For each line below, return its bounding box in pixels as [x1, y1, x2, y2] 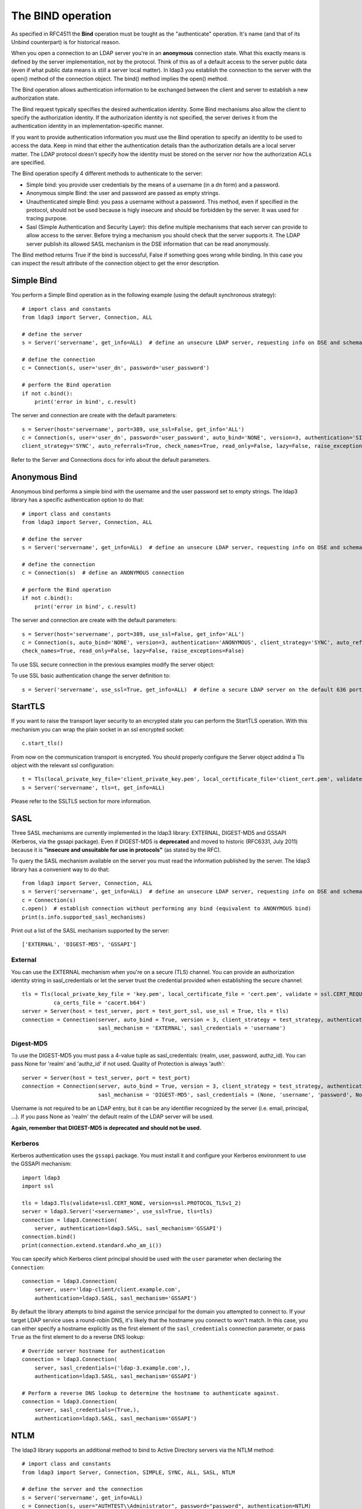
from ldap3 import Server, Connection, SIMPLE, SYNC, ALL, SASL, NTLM [22, 1469, 235, 1476]
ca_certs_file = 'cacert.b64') [53, 999, 146, 1006]
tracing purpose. [26, 215, 68, 222]
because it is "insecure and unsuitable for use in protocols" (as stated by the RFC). [11, 846, 221, 853]
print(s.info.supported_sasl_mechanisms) [22, 913, 146, 920]
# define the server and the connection [22, 1485, 143, 1493]
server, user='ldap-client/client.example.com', [34, 1286, 181, 1293]
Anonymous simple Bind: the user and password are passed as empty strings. [26, 190, 220, 197]
